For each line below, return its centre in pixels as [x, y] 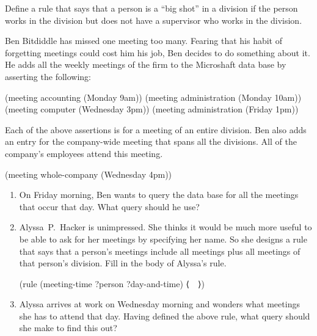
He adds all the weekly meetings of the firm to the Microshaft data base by [146, 64]
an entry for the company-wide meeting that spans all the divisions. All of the [151, 141]
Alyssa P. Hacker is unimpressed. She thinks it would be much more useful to [166, 227]
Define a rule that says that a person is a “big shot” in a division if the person [151, 8]
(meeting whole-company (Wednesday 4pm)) [89, 174]
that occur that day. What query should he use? [109, 206]
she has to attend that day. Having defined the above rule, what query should [165, 316]
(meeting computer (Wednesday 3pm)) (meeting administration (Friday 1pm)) [152, 109]
